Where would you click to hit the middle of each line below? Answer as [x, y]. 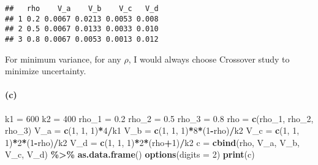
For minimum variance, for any [63, 59]
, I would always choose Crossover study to [209, 59]
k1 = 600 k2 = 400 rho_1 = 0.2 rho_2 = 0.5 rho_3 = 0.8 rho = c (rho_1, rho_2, [159, 118]
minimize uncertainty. [46, 71]
